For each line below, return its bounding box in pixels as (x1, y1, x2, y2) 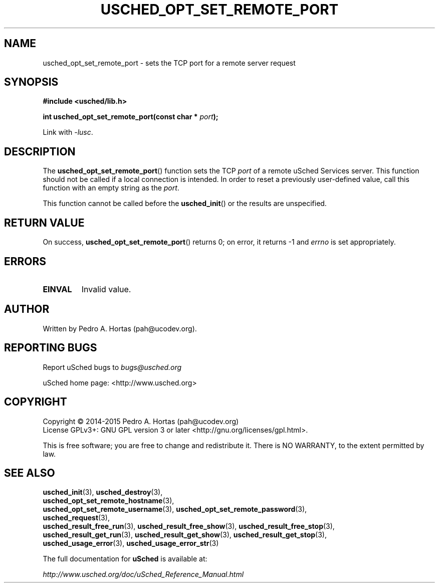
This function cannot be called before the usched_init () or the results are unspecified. (43, 199, 327, 208)
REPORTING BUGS (4, 341, 97, 354)
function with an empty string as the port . (43, 183, 179, 192)
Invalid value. (81, 284, 131, 294)
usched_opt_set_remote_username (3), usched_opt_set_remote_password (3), (43, 505, 307, 514)
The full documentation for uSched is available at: (43, 554, 207, 563)
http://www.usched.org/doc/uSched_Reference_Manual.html (43, 570, 244, 579)
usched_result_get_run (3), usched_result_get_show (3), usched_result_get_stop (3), (43, 530, 327, 539)
